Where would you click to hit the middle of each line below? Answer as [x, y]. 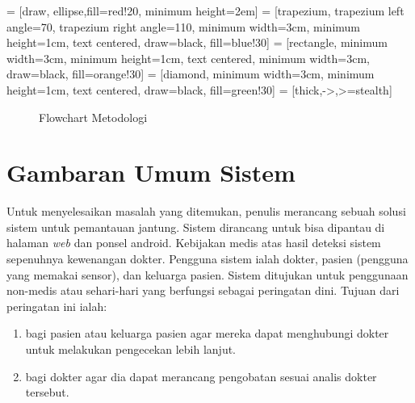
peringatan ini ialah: [57, 306]
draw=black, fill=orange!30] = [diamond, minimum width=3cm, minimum [191, 74]
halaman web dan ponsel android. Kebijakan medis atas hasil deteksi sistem [194, 243]
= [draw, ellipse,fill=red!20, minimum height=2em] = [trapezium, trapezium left [205, 10]
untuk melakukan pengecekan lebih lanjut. [131, 349]
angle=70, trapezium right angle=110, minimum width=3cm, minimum [183, 26]
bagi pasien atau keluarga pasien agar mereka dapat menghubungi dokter [207, 333]
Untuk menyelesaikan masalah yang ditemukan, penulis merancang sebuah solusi [206, 211]
